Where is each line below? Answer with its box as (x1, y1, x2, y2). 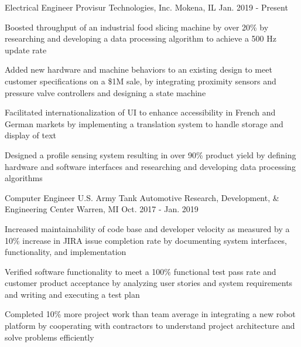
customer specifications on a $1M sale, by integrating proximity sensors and (5, 74, 276, 87)
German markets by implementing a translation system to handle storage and (5, 117, 283, 130)
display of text (5, 129, 56, 141)
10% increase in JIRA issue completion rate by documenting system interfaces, (5, 234, 287, 246)
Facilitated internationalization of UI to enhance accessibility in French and (5, 106, 276, 118)
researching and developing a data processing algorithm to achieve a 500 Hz (5, 32, 276, 45)
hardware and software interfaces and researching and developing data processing (5, 160, 296, 172)
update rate (5, 43, 47, 56)
